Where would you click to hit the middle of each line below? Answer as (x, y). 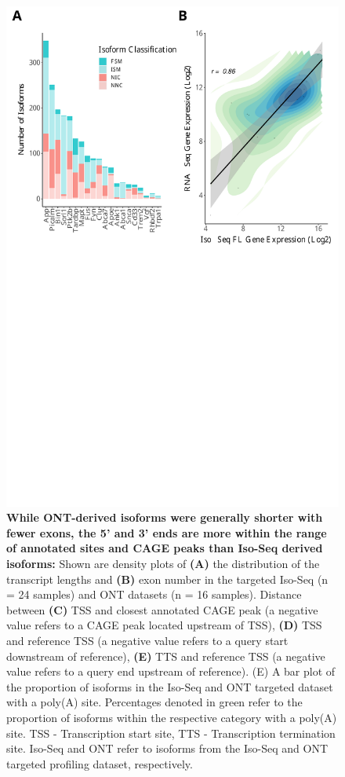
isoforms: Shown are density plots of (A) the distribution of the (163, 563)
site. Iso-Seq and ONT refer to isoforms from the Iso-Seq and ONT (167, 748)
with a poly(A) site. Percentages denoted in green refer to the (154, 702)
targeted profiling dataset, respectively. (100, 763)
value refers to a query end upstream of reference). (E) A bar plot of (171, 671)
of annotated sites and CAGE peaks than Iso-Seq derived (165, 548)
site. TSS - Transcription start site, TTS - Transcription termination (171, 733)
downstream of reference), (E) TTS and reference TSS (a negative (166, 656)
